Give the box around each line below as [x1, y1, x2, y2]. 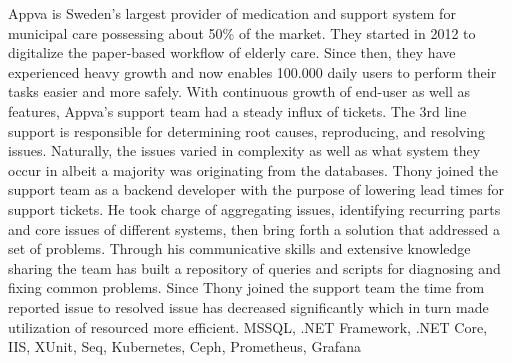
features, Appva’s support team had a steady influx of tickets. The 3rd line [8, 100, 467, 121]
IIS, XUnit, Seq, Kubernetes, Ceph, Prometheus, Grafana [8, 336, 361, 357]
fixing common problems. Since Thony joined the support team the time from [8, 277, 485, 298]
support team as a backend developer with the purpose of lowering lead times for [8, 179, 504, 200]
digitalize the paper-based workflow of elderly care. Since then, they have [8, 42, 456, 63]
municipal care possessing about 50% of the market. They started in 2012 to [8, 22, 476, 43]
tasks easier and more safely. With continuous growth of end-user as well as [8, 81, 470, 102]
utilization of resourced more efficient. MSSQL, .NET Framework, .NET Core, [8, 316, 488, 337]
